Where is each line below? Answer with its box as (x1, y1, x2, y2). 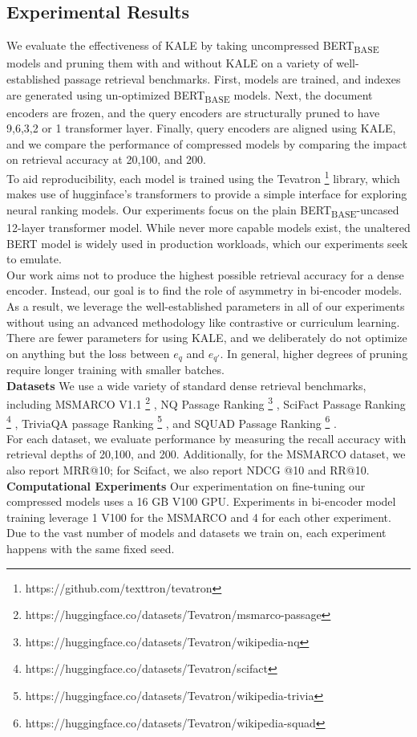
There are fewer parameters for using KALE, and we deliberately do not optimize (6, 329, 407, 346)
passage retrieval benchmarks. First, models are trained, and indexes (63, 70, 401, 87)
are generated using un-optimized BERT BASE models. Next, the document (6, 86, 373, 105)
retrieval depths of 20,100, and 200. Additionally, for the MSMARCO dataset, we (6, 446, 406, 462)
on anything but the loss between (6, 344, 170, 361)
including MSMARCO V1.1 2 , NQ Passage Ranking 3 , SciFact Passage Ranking (6, 393, 406, 413)
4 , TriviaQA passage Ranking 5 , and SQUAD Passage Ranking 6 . (6, 412, 337, 431)
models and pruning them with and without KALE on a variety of (6, 55, 333, 71)
